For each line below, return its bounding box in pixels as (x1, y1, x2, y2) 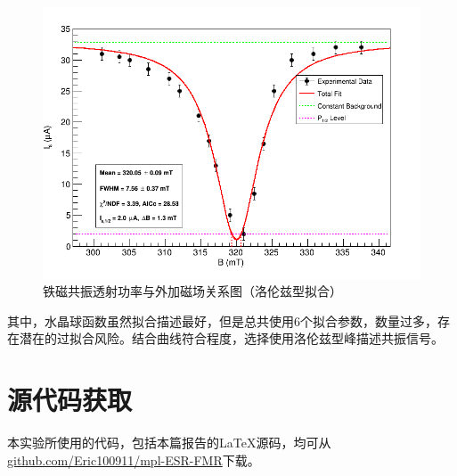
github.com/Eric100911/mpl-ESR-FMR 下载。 (7, 450, 260, 469)
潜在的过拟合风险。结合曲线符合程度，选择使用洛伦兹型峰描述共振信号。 (19, 329, 444, 348)
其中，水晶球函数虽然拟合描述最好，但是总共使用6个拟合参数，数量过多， (7, 311, 437, 330)
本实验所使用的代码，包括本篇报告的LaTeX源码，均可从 (7, 433, 331, 452)
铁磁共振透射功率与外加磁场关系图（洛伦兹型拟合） (43, 282, 342, 300)
